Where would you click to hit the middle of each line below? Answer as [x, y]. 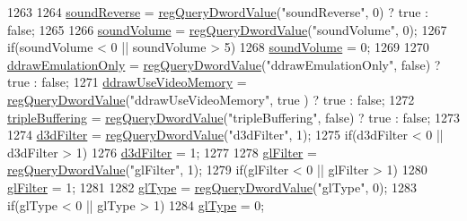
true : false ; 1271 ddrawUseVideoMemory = [127, 82]
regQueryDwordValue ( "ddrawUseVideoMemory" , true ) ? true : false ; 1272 [211, 99]
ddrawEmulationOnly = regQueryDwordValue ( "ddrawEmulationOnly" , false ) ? [224, 64]
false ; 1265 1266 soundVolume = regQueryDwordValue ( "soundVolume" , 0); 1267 [227, 29]
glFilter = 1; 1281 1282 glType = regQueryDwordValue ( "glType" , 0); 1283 [212, 187]
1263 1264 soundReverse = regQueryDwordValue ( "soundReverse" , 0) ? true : [218, 12]
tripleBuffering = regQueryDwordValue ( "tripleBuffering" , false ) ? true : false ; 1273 [233, 117]
